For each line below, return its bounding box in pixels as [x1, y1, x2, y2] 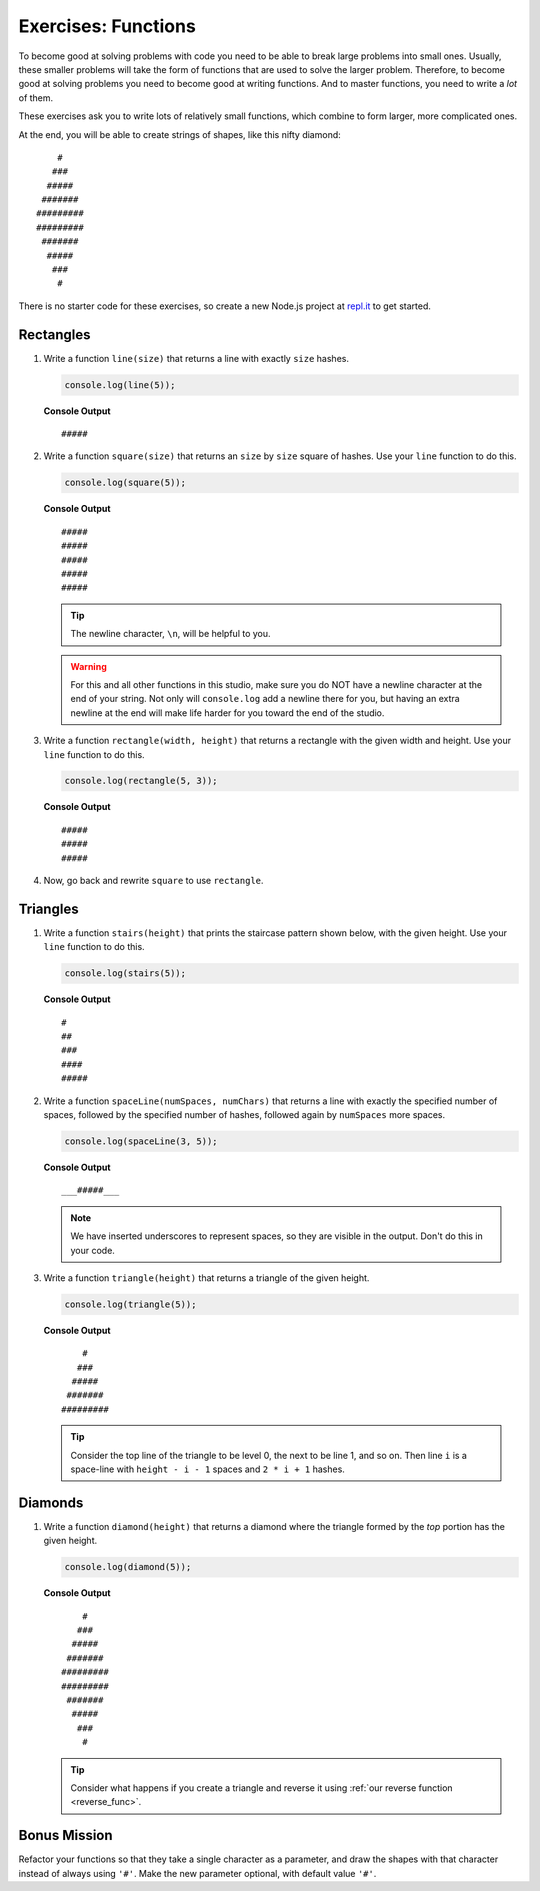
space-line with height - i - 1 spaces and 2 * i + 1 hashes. [70, 1463, 345, 1475]
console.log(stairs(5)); [64, 968, 187, 979]
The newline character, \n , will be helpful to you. [70, 628, 271, 640]
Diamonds [18, 1494, 84, 1511]
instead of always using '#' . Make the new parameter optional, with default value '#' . [18, 1867, 377, 1879]
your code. [70, 1244, 115, 1256]
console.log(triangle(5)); [64, 1298, 197, 1310]
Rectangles [18, 326, 91, 343]
